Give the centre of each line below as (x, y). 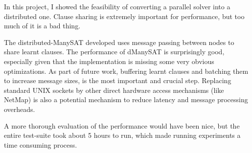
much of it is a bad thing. (42, 26)
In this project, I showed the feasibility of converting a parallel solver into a (117, 6)
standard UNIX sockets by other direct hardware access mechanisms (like (114, 90)
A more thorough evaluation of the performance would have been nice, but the (122, 125)
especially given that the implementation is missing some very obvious (109, 61)
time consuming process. (41, 144)
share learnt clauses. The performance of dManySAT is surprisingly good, (114, 52)
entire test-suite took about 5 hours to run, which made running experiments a (122, 135)
